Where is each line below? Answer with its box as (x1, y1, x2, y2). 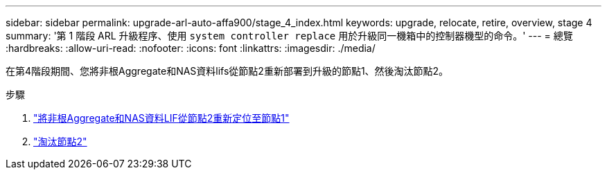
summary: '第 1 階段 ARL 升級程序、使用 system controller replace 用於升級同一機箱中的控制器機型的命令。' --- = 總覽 (6, 30, 573, 42)
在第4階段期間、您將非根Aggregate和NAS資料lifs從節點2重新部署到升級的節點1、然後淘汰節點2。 (6, 65, 449, 77)
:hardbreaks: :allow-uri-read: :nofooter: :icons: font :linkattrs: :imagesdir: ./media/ (6, 42, 376, 54)
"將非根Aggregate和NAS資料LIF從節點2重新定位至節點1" (33, 112, 290, 124)
